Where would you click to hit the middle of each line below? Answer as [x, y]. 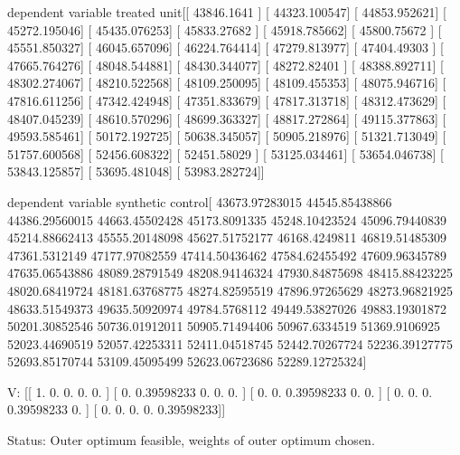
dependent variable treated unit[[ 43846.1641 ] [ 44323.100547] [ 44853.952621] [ [227, 12]
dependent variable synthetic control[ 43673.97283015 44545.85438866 [200, 201]
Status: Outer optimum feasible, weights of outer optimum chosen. [191, 440]
